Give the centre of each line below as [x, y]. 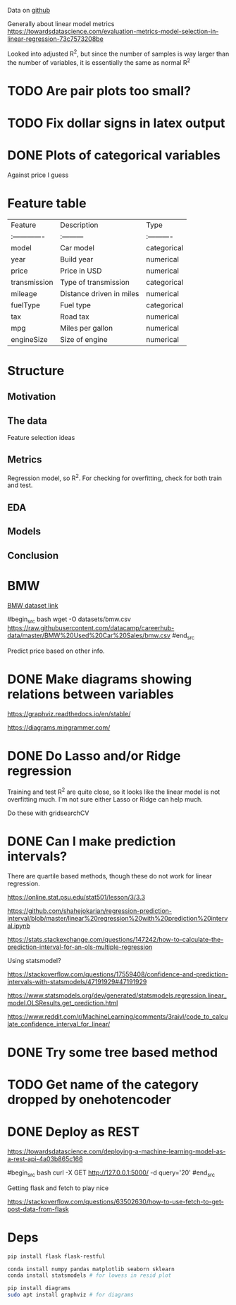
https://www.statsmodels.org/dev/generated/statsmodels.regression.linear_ [117, 995]
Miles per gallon [86, 328]
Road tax [74, 317]
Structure [36, 370]
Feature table [47, 203]
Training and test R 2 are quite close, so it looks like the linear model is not [114, 791]
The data [27, 421]
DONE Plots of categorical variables [114, 155]
